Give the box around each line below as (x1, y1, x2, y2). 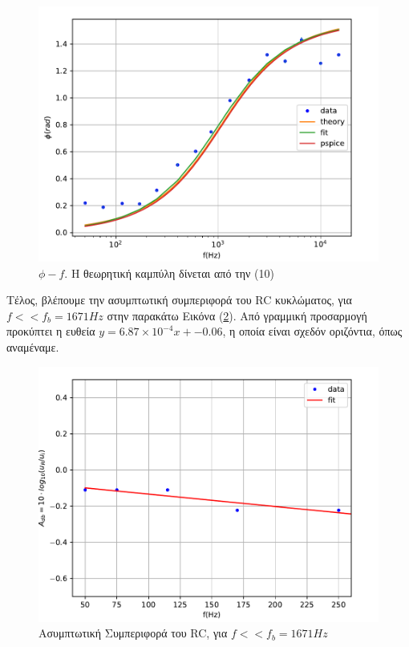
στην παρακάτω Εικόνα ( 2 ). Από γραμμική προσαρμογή (107, 307, 367, 323)
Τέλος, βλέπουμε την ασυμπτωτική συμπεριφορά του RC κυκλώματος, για (6, 291, 352, 308)
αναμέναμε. (6, 338, 59, 355)
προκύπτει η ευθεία (6, 323, 95, 340)
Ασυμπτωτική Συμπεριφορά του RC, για (38, 625, 228, 641)
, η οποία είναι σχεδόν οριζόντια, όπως (222, 323, 403, 340)
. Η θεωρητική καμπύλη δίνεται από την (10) (64, 264, 274, 281)
